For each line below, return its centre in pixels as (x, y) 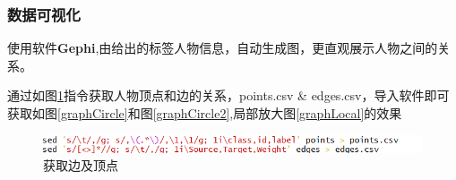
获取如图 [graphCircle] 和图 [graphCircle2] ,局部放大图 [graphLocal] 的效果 (205, 113)
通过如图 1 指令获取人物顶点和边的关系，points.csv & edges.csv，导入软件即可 (228, 95)
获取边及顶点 (81, 165)
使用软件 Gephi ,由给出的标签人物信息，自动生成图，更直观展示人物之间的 (223, 48)
